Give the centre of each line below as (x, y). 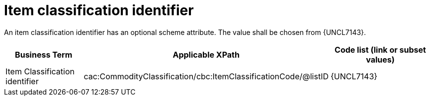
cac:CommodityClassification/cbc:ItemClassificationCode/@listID (206, 76)
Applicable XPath (206, 54)
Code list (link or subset (380, 50)
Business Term (44, 54)
